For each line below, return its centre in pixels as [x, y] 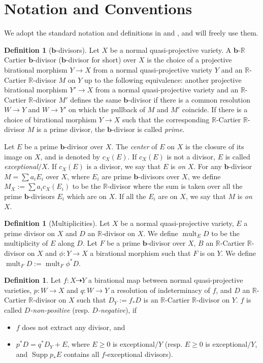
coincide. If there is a [215, 109]
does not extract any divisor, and [74, 327]
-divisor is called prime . [148, 129]
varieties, [18, 290]
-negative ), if [117, 309]
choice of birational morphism [51, 119]
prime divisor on [30, 233]
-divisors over [159, 176]
